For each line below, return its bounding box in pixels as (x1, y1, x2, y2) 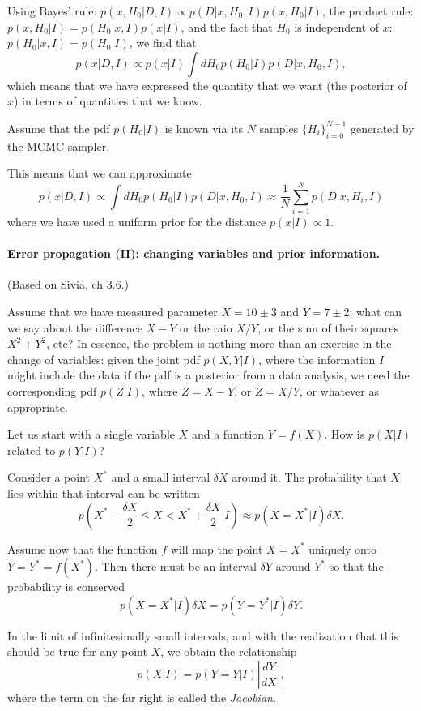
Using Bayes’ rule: (7, 2, 97, 19)
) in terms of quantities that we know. (14, 92, 202, 109)
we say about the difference (7, 319, 142, 336)
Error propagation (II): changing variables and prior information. (7, 245, 381, 262)
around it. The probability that (232, 469, 387, 486)
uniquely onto (308, 540, 376, 557)
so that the (329, 558, 384, 575)
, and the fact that (181, 18, 273, 35)
